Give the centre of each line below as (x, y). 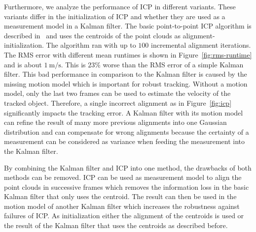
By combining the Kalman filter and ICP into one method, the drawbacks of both (128, 167)
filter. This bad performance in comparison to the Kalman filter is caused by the (126, 74)
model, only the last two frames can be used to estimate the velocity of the (117, 93)
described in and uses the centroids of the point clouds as (92, 35)
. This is (73, 64)
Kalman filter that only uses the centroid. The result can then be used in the (120, 196)
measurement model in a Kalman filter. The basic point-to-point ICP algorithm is (128, 26)
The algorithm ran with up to (91, 45)
